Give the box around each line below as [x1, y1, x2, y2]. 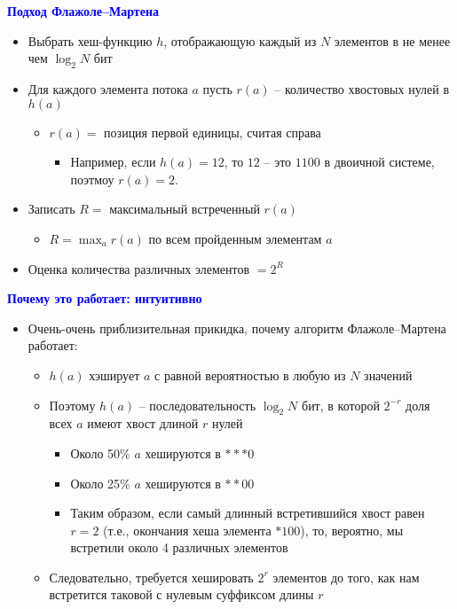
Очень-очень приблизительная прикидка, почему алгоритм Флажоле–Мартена [28, 318, 446, 337]
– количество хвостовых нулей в [274, 79, 449, 98]
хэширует [89, 365, 140, 384]
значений [364, 365, 413, 384]
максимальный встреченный [109, 199, 260, 218]
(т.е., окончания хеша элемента [103, 520, 272, 539]
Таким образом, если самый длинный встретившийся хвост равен [70, 504, 425, 522]
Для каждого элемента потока [28, 79, 188, 98]
